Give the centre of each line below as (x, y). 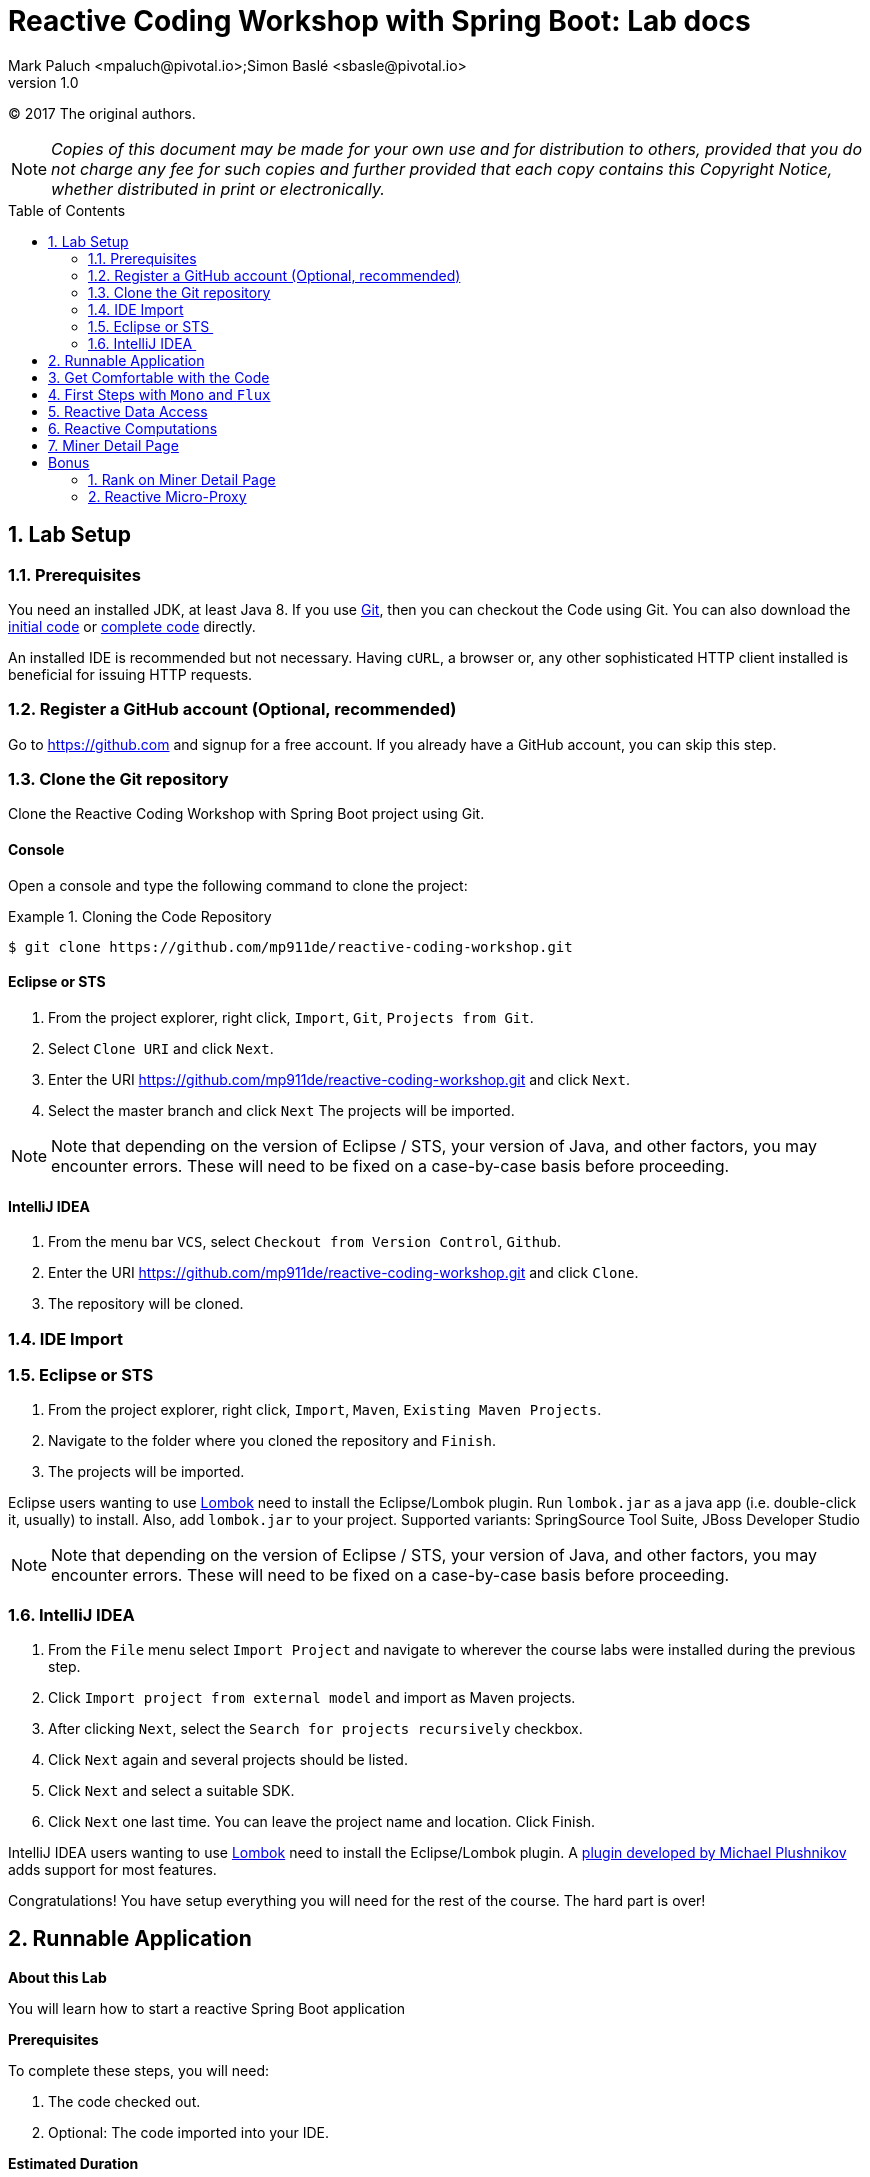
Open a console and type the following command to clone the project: (238, 885)
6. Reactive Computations (133, 428)
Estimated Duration (73, 2163)
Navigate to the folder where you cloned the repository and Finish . (272, 1441)
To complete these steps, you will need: (139, 2070)
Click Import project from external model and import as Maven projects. (312, 1697)
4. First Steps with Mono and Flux (159, 394)
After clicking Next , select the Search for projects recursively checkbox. (315, 1728)
